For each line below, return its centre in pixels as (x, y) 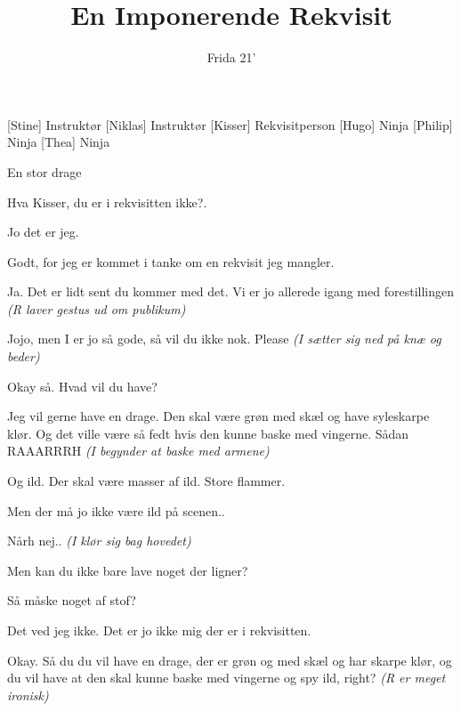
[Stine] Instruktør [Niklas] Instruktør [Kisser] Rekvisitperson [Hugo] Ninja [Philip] (230, 124)
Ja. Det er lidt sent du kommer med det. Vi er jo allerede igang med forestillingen (230, 291)
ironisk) (28, 695)
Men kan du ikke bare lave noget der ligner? (128, 570)
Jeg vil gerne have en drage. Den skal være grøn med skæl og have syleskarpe (218, 416)
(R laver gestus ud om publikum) (97, 308)
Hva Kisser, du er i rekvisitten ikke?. (107, 202)
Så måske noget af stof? (72, 600)
